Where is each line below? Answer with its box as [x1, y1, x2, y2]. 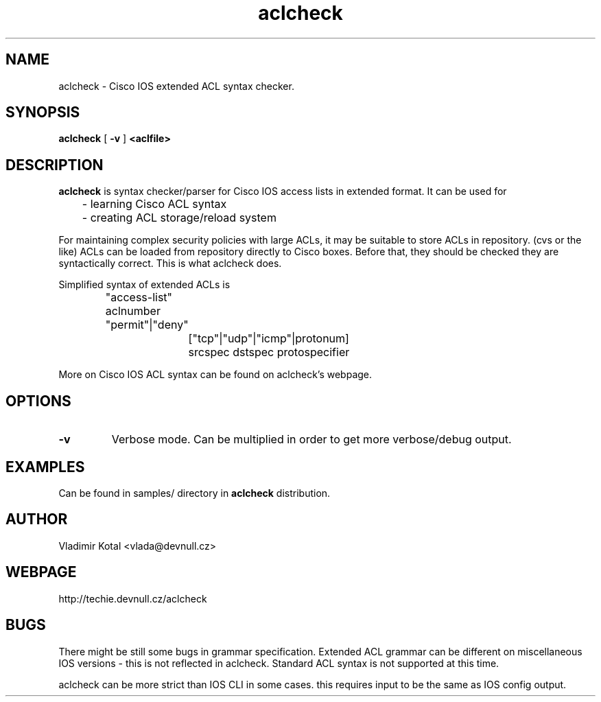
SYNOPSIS [5, 104, 80, 121]
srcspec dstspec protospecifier [188, 345, 350, 360]
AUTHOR [5, 511, 68, 528]
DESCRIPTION [5, 156, 104, 174]
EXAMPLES [5, 458, 85, 476]
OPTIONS [5, 392, 71, 410]
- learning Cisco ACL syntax [82, 197, 227, 211]
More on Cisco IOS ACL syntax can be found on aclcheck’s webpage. [58, 368, 373, 381]
